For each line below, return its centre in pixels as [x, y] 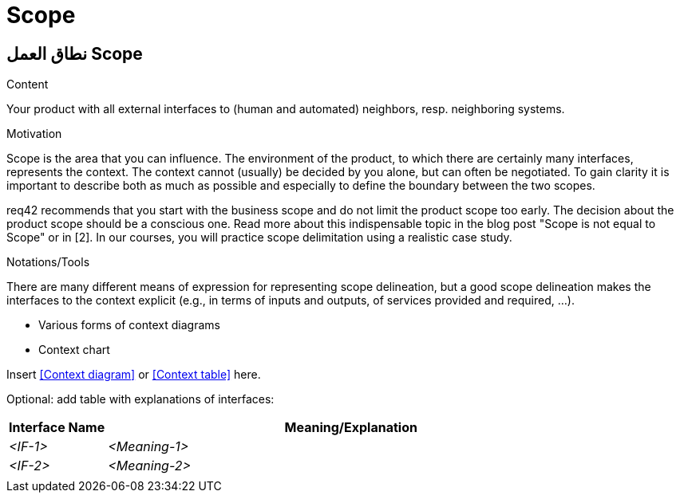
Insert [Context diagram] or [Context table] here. [134, 375]
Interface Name [57, 428]
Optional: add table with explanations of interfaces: [140, 399]
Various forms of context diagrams [129, 325]
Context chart [74, 350]
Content [28, 84]
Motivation [34, 134]
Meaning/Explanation [351, 428]
